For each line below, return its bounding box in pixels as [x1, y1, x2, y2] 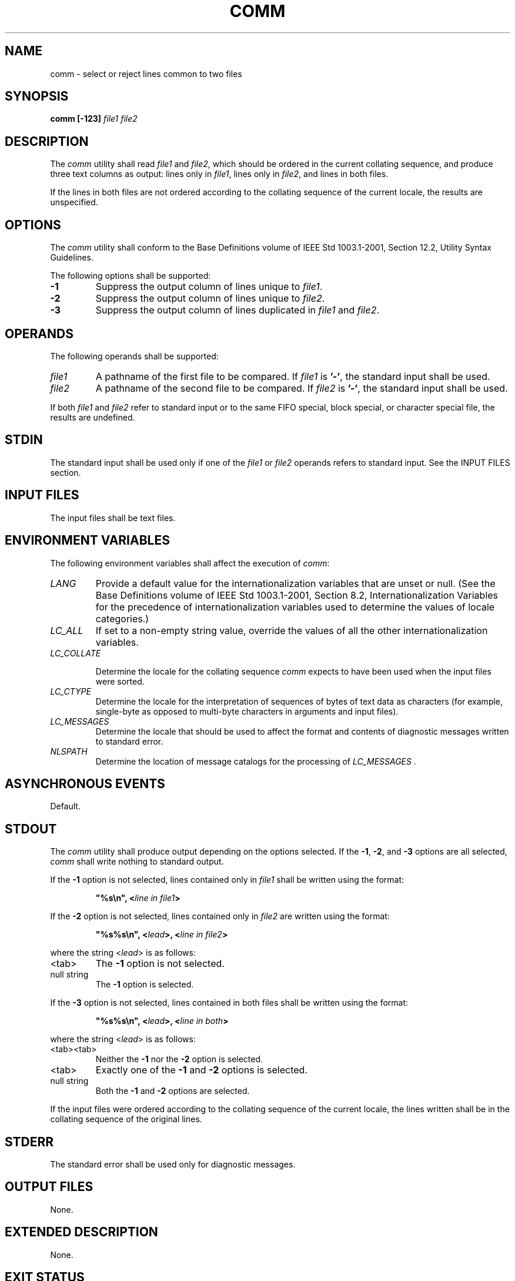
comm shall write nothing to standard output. [50, 856, 224, 867]
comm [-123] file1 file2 [50, 114, 138, 124]
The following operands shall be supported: [50, 351, 219, 361]
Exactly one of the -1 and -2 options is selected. [95, 1064, 307, 1076]
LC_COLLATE [50, 648, 101, 658]
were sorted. [95, 676, 145, 686]
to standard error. [95, 736, 163, 746]
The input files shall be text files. [50, 512, 176, 523]
